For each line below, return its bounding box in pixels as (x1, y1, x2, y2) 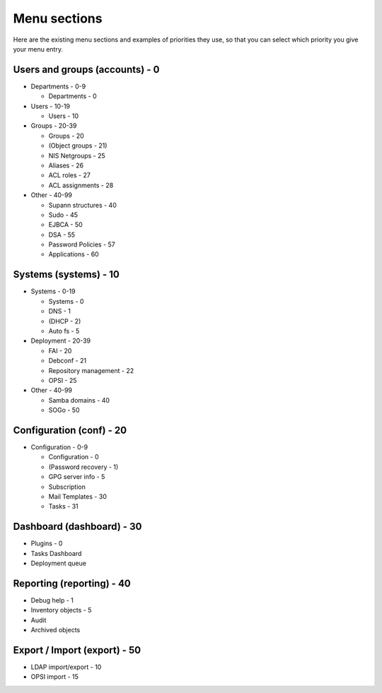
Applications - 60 (48, 250, 99, 259)
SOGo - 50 (48, 406, 80, 415)
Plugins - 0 (30, 539, 63, 547)
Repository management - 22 (48, 366, 134, 374)
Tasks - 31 (48, 502, 79, 511)
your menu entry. (13, 45, 64, 53)
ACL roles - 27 (48, 171, 91, 179)
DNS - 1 (48, 307, 71, 316)
